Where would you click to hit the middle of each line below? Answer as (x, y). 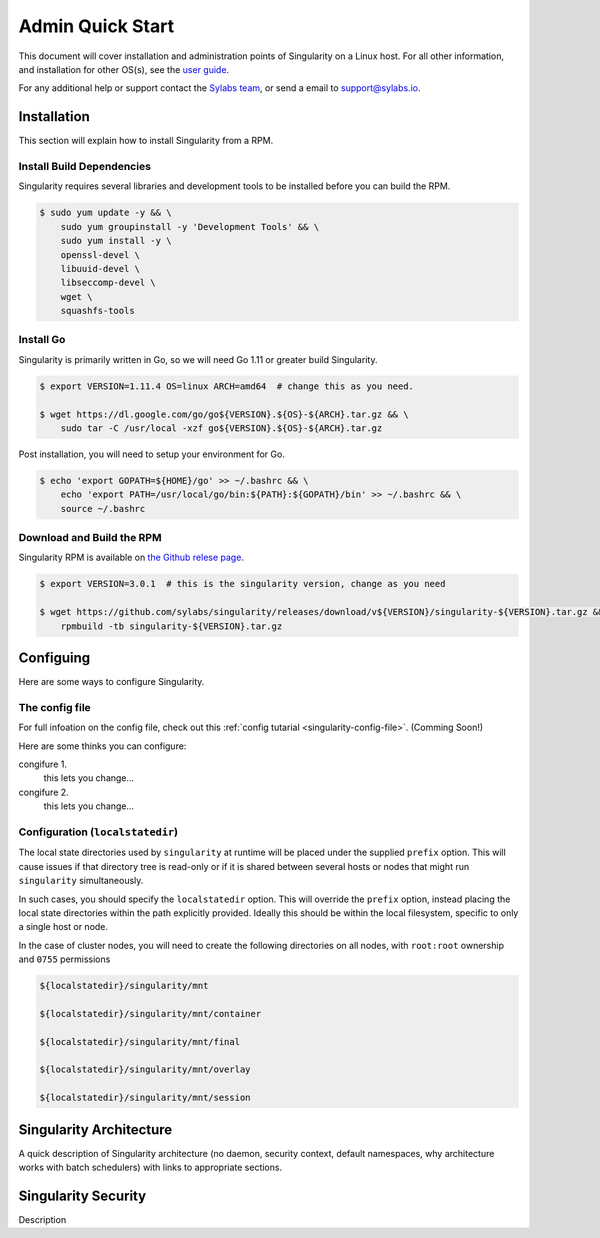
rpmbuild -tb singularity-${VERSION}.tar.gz (171, 626)
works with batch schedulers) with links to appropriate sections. (150, 1167)
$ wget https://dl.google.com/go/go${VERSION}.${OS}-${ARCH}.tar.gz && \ (224, 414)
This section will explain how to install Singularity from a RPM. (146, 141)
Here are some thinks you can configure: (102, 746)
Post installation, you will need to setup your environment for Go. (151, 454)
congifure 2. (43, 792)
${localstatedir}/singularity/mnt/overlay (145, 1069)
